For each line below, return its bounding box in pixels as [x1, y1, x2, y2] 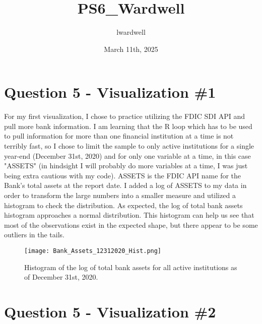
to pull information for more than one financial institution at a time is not [4, 131, 234, 141]
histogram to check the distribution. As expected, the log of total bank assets [4, 200, 243, 210]
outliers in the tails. [4, 229, 64, 240]
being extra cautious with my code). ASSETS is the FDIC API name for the [4, 170, 241, 180]
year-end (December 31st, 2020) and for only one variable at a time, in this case [4, 150, 251, 161]
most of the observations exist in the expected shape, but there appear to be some [4, 219, 258, 230]
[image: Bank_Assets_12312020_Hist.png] [24, 247, 162, 254]
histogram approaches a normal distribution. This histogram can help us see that [4, 210, 254, 220]
